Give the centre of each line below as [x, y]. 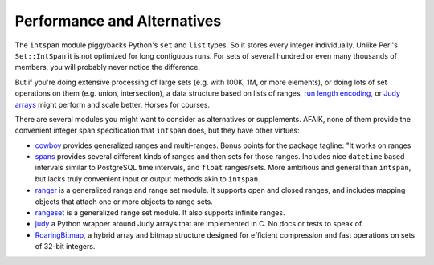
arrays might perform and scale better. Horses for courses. [113, 104]
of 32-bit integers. [65, 247]
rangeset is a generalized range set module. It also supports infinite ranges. [160, 213]
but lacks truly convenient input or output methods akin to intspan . [147, 179]
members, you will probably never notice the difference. [108, 67]
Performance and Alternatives [118, 21]
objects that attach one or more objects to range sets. [124, 202]
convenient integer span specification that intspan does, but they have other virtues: [157, 130]
